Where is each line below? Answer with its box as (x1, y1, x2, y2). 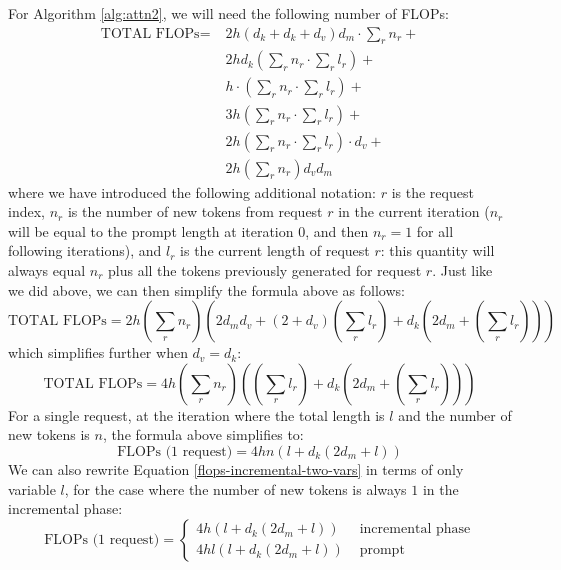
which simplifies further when (8, 342, 188, 363)
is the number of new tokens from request (67, 201, 323, 222)
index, (8, 201, 45, 222)
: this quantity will (380, 240, 495, 261)
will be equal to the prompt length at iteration (8, 220, 294, 241)
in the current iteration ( (338, 201, 490, 222)
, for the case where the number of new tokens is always (64, 478, 407, 499)
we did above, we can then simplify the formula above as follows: (8, 279, 405, 300)
